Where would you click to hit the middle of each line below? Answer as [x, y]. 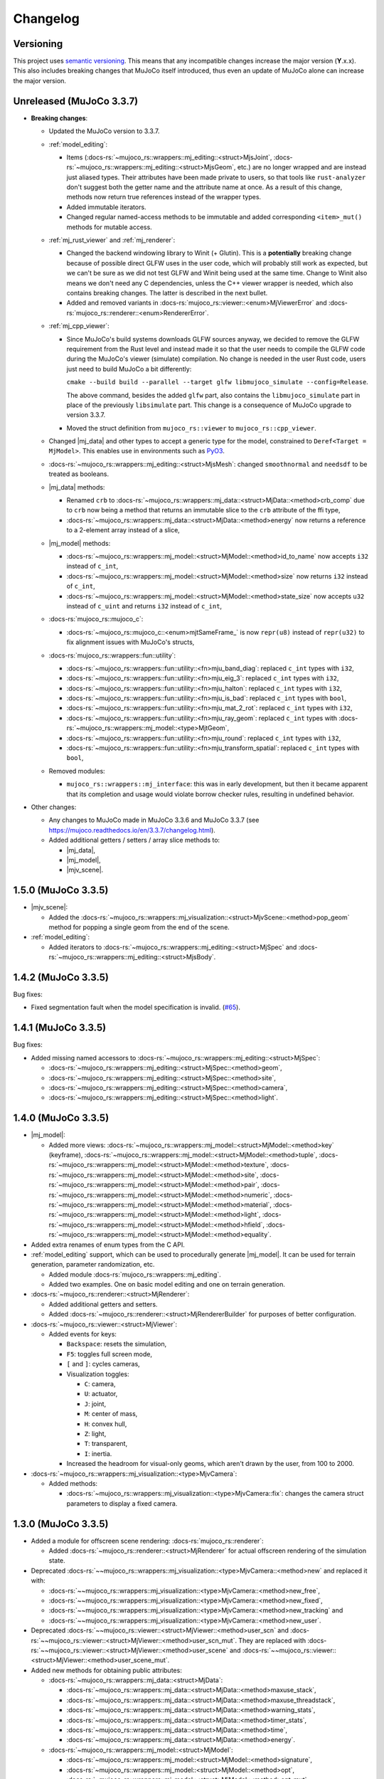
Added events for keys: [83, 1334]
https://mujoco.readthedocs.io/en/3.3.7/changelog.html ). [132, 830]
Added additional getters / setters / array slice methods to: [134, 840]
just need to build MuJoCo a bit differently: [129, 369]
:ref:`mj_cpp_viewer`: [79, 326]
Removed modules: [77, 771]
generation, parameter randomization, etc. [93, 1265]
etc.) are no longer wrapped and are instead [302, 167]
